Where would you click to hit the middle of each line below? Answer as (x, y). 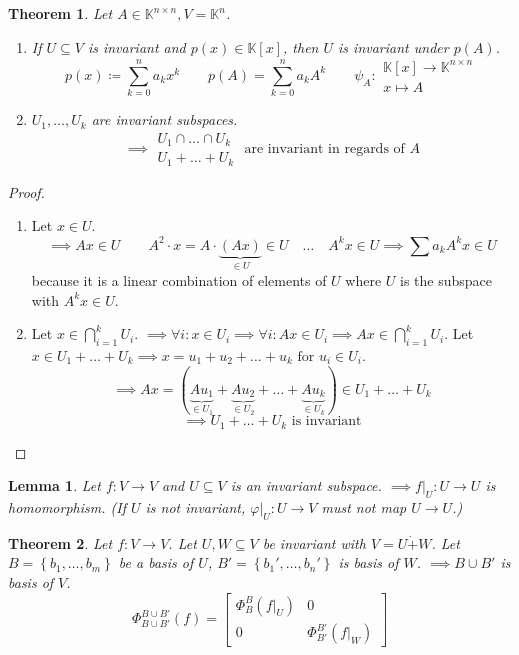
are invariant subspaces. (164, 119)
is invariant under (393, 46)
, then (301, 46)
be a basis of (156, 562)
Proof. (26, 191)
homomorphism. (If (67, 507)
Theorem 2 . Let (60, 542)
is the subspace (446, 279)
